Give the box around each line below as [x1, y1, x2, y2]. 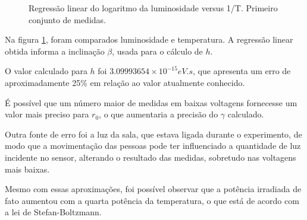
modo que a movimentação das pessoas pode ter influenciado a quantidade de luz [5, 139, 301, 152]
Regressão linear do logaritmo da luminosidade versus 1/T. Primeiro [29, 2, 278, 14]
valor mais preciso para [5, 108, 89, 120]
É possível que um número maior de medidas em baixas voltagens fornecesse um [5, 96, 297, 109]
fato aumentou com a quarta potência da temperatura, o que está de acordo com [5, 194, 299, 206]
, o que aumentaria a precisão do [99, 108, 218, 120]
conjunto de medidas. [29, 13, 106, 25]
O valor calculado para [5, 65, 87, 77]
